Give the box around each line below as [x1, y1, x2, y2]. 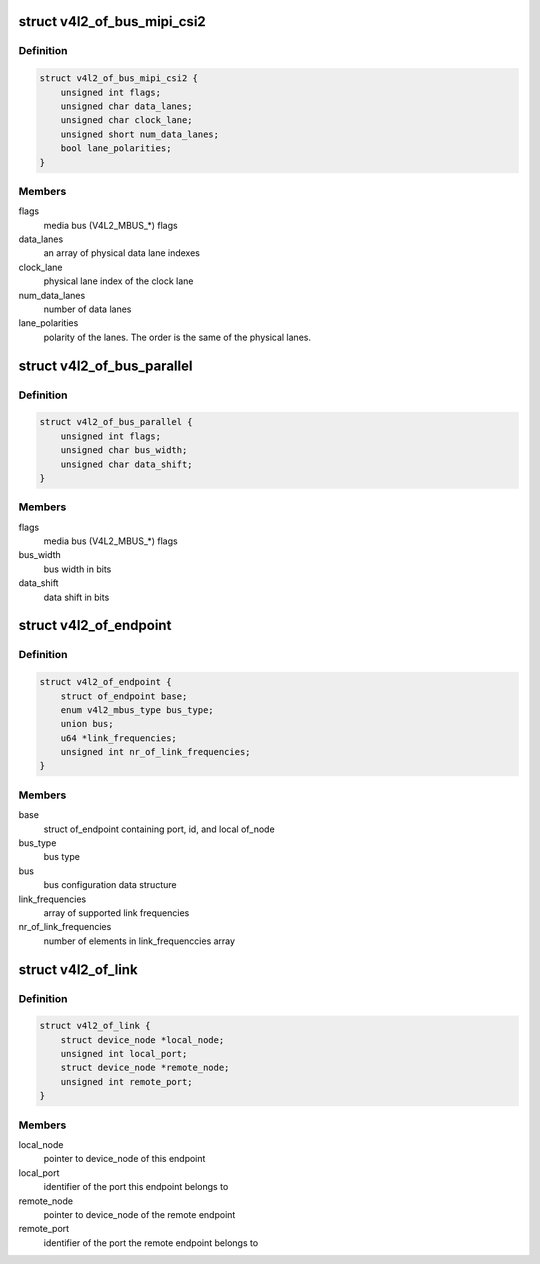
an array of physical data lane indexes [43, 247, 200, 259]
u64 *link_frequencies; [60, 732, 177, 744]
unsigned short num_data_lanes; [60, 128, 220, 140]
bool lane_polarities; [60, 143, 172, 154]
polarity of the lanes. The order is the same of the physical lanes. [43, 331, 312, 343]
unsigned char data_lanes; [60, 100, 194, 112]
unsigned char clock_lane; [60, 115, 194, 126]
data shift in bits [43, 591, 110, 603]
